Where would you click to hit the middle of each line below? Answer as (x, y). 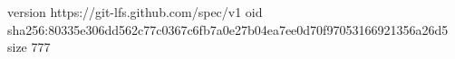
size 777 (29, 47)
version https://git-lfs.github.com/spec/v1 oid (135, 12)
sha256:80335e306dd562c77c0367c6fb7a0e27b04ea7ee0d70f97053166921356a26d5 (228, 29)
